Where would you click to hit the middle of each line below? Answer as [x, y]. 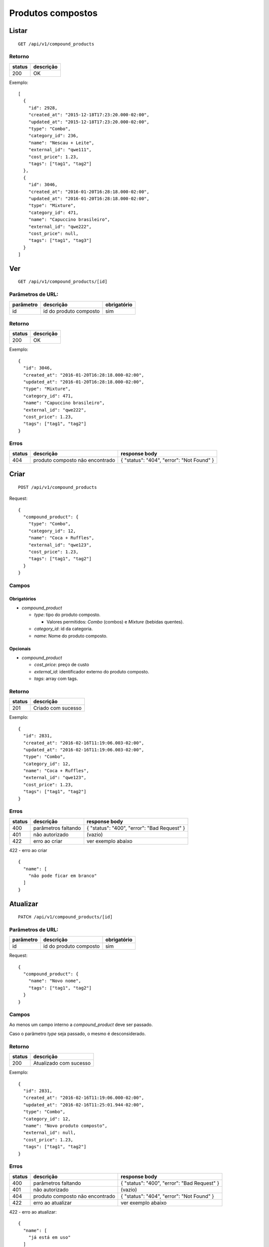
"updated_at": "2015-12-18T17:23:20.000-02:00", [89, 122]
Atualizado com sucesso [62, 1063]
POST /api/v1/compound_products [58, 487]
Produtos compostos [54, 13]
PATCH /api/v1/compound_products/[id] [66, 917]
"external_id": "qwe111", [60, 150]
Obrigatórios [23, 599]
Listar [18, 31]
